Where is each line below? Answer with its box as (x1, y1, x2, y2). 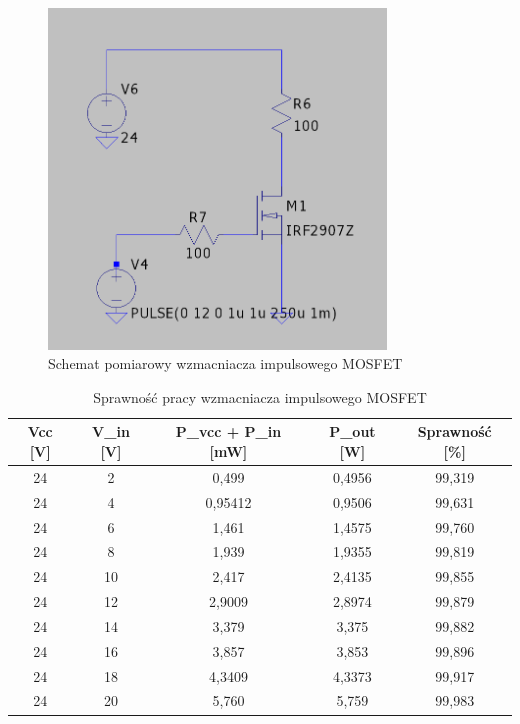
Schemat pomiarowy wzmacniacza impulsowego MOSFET (48, 353, 403, 374)
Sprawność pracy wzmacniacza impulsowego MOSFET (93, 386, 427, 407)
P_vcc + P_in (175, 421, 282, 442)
